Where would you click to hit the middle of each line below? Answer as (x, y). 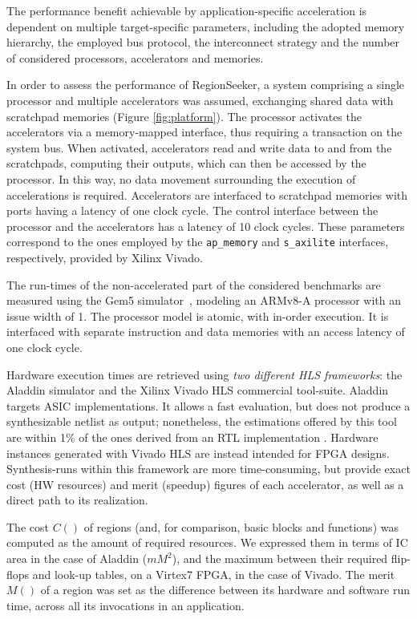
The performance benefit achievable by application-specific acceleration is (187, 10)
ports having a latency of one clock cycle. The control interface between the (192, 210)
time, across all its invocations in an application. (126, 605)
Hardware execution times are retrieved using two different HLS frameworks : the (204, 374)
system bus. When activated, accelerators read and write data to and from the (199, 147)
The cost (28, 526)
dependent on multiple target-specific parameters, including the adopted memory (206, 26)
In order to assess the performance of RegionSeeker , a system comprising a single (206, 85)
